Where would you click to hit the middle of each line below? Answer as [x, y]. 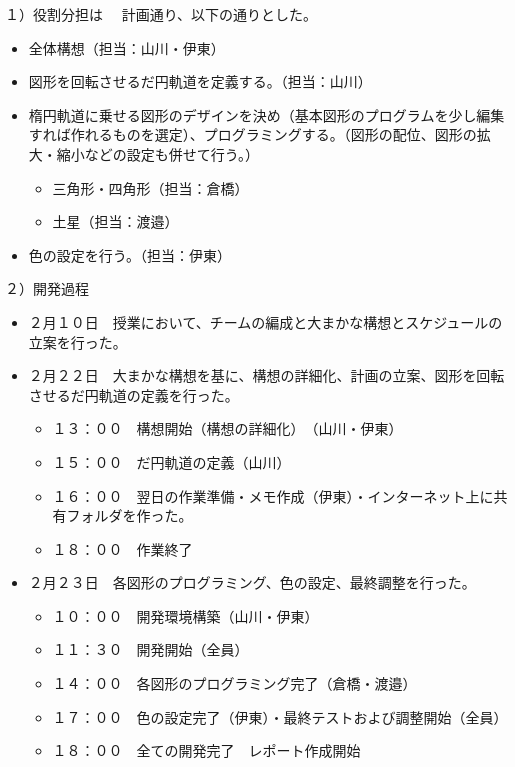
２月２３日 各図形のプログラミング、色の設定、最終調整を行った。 [252, 582]
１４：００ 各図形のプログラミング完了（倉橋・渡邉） [234, 683]
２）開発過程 [47, 288]
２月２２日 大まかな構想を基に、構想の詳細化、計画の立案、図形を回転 [266, 375]
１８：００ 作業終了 [122, 548]
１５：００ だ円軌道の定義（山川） [171, 461]
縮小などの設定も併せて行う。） [157, 153]
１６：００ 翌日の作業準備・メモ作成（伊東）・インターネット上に [273, 495]
